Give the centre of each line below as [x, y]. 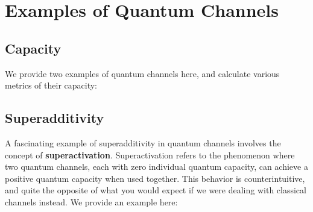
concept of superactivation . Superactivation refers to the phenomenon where [150, 154]
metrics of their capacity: [51, 85]
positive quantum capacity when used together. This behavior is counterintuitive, [155, 178]
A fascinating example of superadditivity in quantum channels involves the [143, 142]
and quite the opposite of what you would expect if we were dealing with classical [156, 190]
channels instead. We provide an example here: [91, 201]
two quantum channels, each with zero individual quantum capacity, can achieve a [156, 167]
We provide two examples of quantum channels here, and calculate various [142, 73]
